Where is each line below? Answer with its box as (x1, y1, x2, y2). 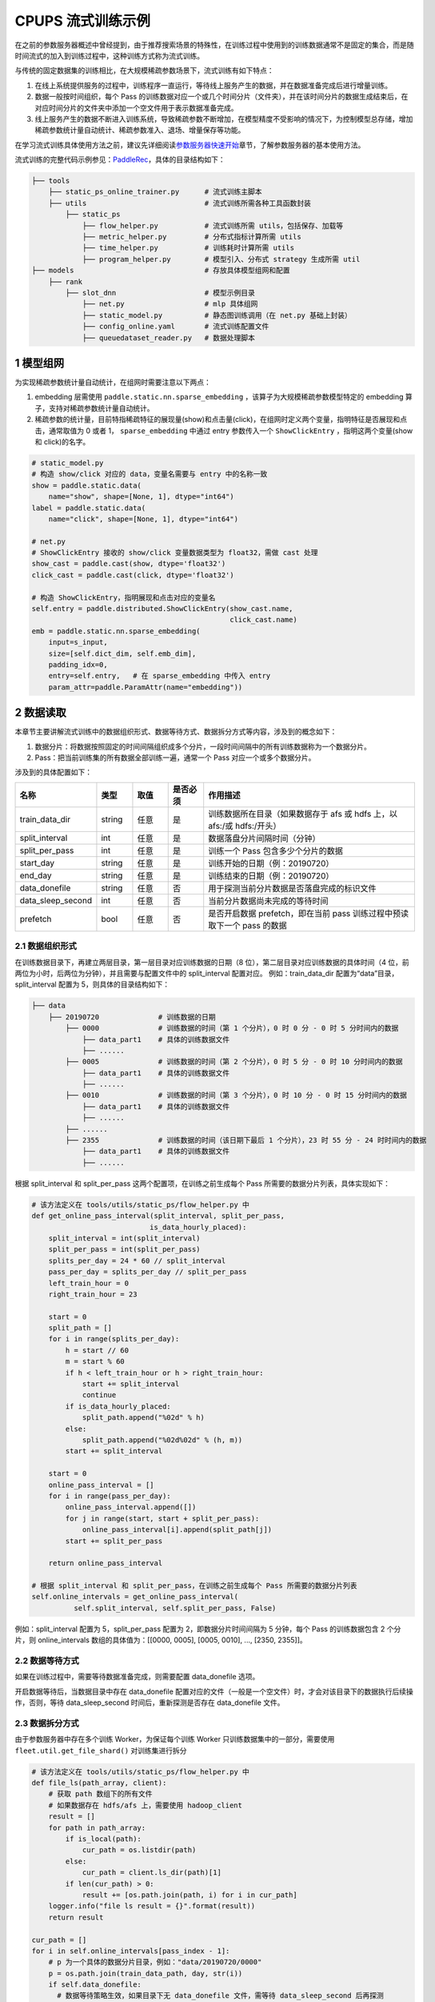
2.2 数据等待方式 (14, 1654, 80, 1666)
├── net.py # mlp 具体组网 (82, 299, 258, 308)
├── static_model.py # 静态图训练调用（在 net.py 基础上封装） (82, 311, 352, 320)
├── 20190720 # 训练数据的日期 (48, 1012, 216, 1021)
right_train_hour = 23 (48, 1289, 138, 1299)
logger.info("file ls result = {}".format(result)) (48, 1902, 256, 1911)
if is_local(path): (65, 1835, 142, 1843)
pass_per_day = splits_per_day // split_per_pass (48, 1268, 247, 1276)
